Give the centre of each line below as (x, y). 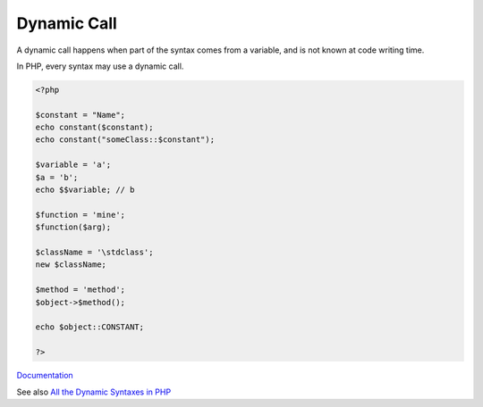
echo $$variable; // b (85, 190)
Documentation (45, 376)
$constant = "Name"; (80, 115)
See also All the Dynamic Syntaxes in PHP (94, 392)
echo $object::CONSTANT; (90, 327)
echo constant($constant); (94, 128)
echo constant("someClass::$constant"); (125, 140)
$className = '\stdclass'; (94, 252)
